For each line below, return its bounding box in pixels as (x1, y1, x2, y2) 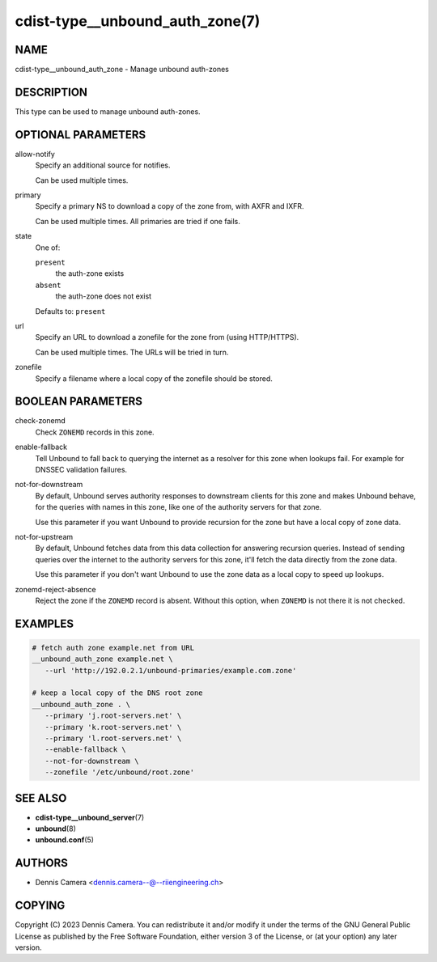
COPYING (15, 899, 66, 913)
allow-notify (15, 149, 56, 159)
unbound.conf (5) (35, 835, 95, 845)
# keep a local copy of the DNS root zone (32, 689, 203, 697)
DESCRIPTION (15, 85, 88, 99)
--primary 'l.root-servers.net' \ (45, 734, 182, 744)
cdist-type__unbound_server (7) (35, 812, 145, 822)
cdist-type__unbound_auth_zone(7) (15, 12, 261, 30)
